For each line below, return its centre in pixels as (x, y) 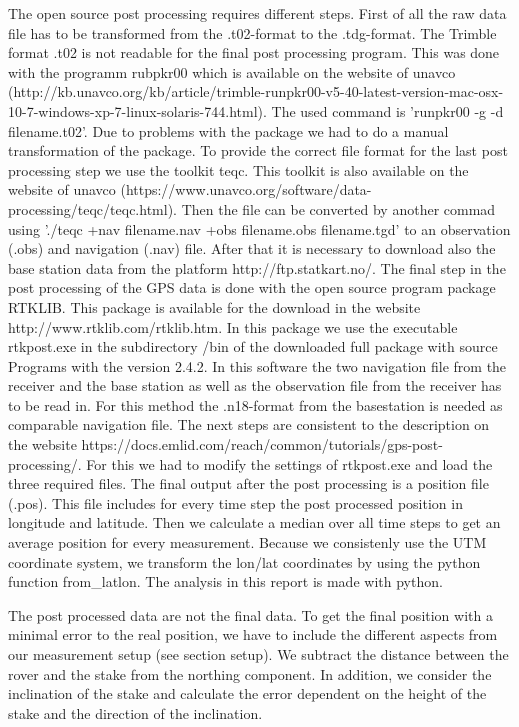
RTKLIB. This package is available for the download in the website (214, 306)
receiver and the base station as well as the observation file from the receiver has (255, 385)
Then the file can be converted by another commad (338, 208)
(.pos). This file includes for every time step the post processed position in (235, 502)
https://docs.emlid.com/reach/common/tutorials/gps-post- (262, 444)
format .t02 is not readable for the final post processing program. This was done (254, 52)
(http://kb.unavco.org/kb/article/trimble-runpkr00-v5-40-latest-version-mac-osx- (256, 91)
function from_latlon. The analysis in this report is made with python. (225, 581)
